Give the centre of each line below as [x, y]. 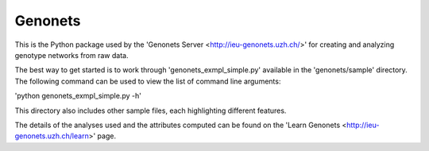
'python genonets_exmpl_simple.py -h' [78, 96]
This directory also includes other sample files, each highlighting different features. [151, 110]
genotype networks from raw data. [71, 55]
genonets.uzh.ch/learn [52, 136]
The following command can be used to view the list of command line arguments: [148, 81]
